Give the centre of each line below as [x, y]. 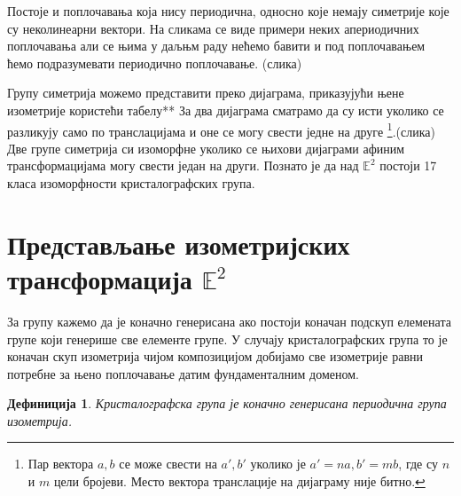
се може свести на [168, 464]
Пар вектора [61, 464]
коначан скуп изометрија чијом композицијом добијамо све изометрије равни [215, 356]
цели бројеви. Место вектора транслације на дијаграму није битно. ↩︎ [239, 481]
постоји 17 [408, 165]
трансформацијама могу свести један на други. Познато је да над [183, 165]
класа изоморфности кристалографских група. [131, 183]
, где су [418, 464]
